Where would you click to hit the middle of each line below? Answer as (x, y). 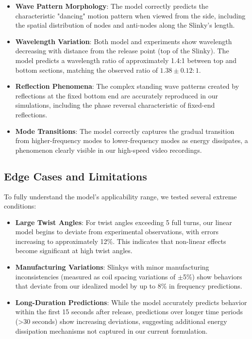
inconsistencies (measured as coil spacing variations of (95, 276)
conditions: (20, 206)
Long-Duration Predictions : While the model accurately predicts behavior (131, 302)
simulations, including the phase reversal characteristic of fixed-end (115, 105)
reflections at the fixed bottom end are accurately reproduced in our (117, 95)
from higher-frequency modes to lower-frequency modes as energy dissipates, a (132, 140)
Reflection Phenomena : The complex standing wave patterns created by (127, 86)
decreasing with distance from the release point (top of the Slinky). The (122, 51)
